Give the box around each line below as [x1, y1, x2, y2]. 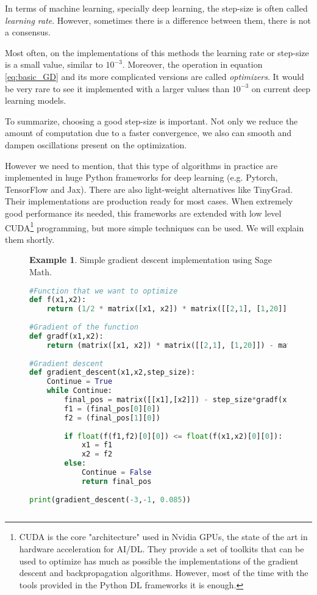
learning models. [5, 94, 66, 107]
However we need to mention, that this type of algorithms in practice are [5, 159, 278, 171]
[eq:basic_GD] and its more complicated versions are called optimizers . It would [5, 70, 304, 82]
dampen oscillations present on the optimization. [5, 138, 187, 151]
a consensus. [5, 26, 51, 38]
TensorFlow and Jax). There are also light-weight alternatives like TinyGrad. [5, 182, 293, 195]
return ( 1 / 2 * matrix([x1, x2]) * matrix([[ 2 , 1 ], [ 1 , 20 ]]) [46, 305, 291, 314]
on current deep [251, 82, 310, 95]
